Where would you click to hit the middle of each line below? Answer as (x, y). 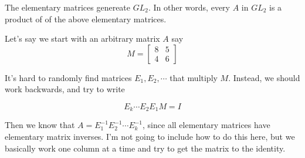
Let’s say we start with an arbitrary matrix (82, 38)
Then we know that (40, 125)
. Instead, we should (264, 77)
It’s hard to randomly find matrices (68, 77)
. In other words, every (189, 7)
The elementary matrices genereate (68, 7)
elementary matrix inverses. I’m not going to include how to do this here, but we (150, 137)
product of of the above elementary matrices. (86, 19)
